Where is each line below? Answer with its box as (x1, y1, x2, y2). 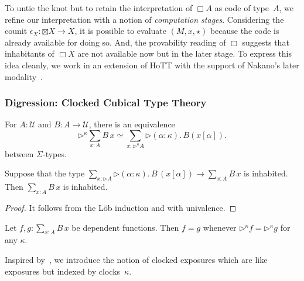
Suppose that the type (5, 167, 85, 179)
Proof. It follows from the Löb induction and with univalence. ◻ (5, 202, 237, 214)
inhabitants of (5, 47, 54, 60)
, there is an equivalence (88, 118, 175, 130)
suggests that (242, 36, 289, 48)
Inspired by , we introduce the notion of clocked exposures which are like (5, 254, 268, 266)
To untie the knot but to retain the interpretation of (5, 2, 193, 13)
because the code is (210, 25, 279, 37)
